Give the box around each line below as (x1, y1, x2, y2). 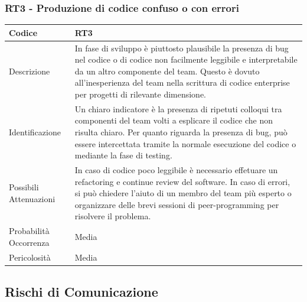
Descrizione (9, 64, 50, 77)
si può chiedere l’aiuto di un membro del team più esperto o (74, 187, 292, 199)
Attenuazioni (9, 192, 55, 204)
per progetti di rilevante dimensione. (74, 87, 207, 100)
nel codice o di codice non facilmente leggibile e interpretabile (74, 53, 298, 66)
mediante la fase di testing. (74, 149, 172, 161)
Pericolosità (9, 251, 51, 263)
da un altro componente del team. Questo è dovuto (74, 64, 260, 77)
